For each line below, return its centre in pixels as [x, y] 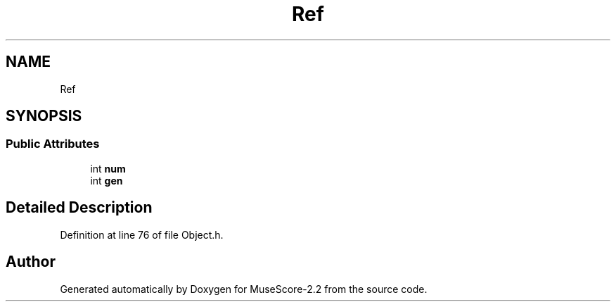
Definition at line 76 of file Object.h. [142, 234]
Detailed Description [79, 208]
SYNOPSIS [44, 116]
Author [31, 262]
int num [108, 168]
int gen [107, 180]
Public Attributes [53, 144]
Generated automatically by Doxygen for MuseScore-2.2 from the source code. [244, 289]
